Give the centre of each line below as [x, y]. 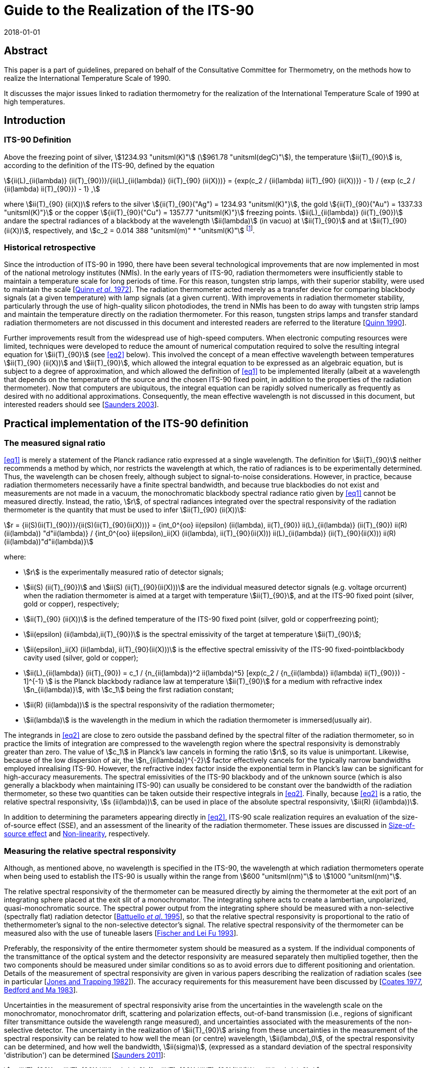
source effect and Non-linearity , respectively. [77, 834]
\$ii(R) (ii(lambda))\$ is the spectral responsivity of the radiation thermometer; [149, 705]
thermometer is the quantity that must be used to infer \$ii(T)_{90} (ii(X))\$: [125, 510]
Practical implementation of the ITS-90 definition [126, 423]
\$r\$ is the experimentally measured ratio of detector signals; [124, 572]
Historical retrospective [50, 247]
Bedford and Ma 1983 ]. [41, 990]
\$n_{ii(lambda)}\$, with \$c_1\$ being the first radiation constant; [129, 690]
